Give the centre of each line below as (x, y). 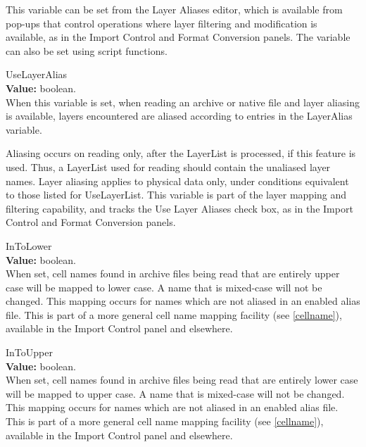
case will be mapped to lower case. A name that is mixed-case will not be (164, 287)
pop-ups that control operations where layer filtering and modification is (162, 23)
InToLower (29, 245)
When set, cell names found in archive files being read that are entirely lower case (182, 380)
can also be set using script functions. (87, 50)
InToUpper (29, 352)
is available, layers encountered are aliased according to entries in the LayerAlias (179, 116)
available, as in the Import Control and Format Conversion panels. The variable (178, 37)
